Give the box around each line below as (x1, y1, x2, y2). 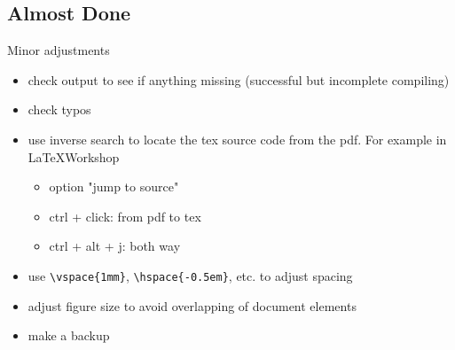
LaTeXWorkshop (27, 147, 120, 166)
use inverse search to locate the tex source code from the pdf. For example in (27, 129, 447, 148)
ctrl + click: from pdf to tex (49, 206, 201, 225)
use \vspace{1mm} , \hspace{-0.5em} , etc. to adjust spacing (27, 266, 353, 284)
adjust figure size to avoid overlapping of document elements (27, 296, 357, 315)
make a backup (27, 326, 110, 345)
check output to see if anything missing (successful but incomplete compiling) (27, 70, 450, 89)
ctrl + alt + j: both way (49, 237, 181, 255)
